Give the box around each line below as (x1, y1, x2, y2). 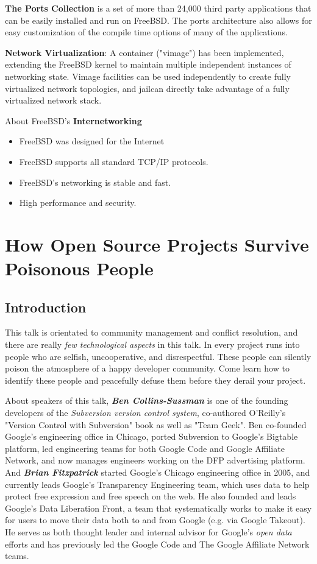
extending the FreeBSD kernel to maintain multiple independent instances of (5, 58, 291, 71)
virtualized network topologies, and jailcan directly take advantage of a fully (5, 82, 290, 94)
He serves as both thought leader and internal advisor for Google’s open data (5, 525, 292, 538)
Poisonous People (5, 256, 154, 281)
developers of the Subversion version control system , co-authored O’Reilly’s (5, 406, 286, 419)
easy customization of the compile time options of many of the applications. (5, 26, 288, 38)
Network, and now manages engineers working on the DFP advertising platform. (5, 454, 305, 467)
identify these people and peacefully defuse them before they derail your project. (5, 373, 306, 386)
